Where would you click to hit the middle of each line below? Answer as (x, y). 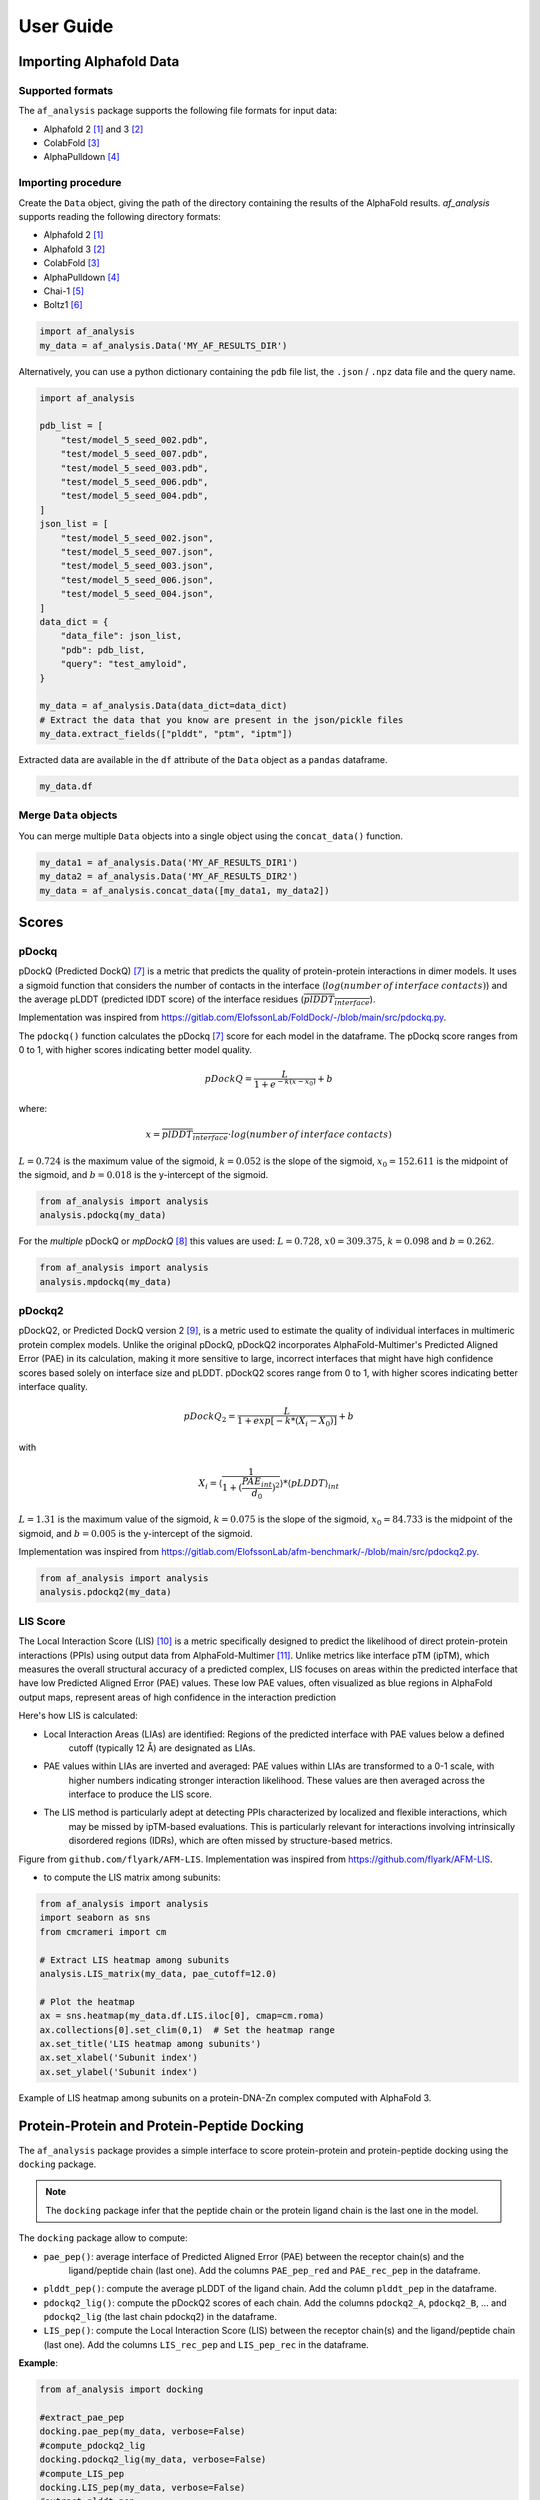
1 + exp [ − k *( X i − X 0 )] (287, 1422)
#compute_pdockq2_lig (92, 2445)
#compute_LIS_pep (82, 2473)
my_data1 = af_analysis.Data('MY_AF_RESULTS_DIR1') (169, 862)
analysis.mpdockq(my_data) (105, 1281)
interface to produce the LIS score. (140, 1794)
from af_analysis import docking (121, 2389)
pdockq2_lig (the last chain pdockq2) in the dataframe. (160, 2317)
